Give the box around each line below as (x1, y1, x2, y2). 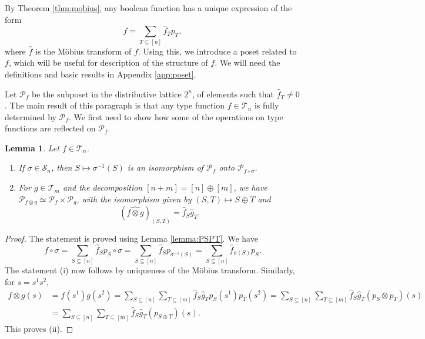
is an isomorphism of (127, 161, 203, 174)
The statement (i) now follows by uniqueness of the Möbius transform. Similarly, (5, 264, 295, 276)
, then (51, 161, 72, 174)
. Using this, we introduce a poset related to (138, 45, 297, 57)
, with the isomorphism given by (76, 192, 192, 205)
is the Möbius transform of (35, 45, 132, 57)
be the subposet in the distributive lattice (32, 87, 182, 100)
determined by (5, 110, 56, 123)
